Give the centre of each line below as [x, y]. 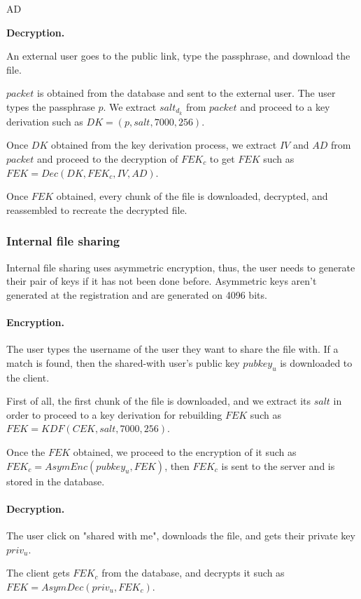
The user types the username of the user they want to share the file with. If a [172, 349]
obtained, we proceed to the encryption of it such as [185, 451]
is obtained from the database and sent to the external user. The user [186, 93]
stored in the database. [56, 481]
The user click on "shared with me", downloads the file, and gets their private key [181, 535]
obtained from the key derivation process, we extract [164, 145]
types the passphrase [51, 106]
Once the [26, 451]
